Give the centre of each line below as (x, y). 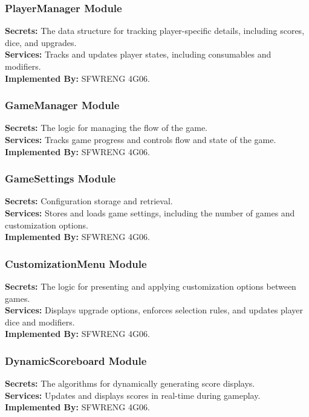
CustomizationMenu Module (76, 263)
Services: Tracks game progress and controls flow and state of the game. (141, 139)
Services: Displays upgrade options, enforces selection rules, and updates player (154, 310)
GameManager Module (62, 105)
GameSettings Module (60, 178)
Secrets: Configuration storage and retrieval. (89, 201)
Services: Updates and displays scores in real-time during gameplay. (133, 395)
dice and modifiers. (40, 322)
